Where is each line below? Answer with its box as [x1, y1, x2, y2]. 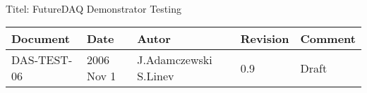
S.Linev [137, 68, 174, 85]
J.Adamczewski [137, 51, 212, 68]
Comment [300, 30, 356, 47]
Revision [240, 30, 289, 47]
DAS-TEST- [11, 51, 73, 68]
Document [11, 30, 70, 47]
